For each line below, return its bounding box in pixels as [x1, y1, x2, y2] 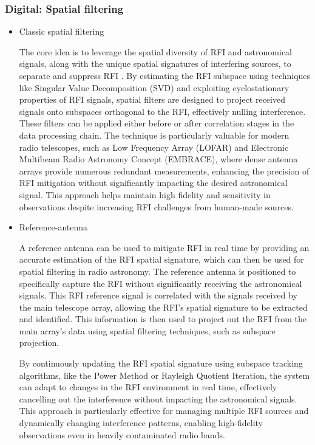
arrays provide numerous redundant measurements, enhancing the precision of [19, 164, 310, 177]
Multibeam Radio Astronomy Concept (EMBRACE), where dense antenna [19, 153, 298, 165]
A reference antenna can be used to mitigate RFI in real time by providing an [19, 241, 310, 254]
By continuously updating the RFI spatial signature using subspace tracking [19, 357, 303, 370]
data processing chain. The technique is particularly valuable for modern [19, 128, 290, 141]
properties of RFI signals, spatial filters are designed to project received [19, 93, 285, 106]
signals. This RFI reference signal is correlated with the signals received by [19, 289, 297, 302]
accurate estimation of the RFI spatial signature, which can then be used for [19, 253, 304, 266]
